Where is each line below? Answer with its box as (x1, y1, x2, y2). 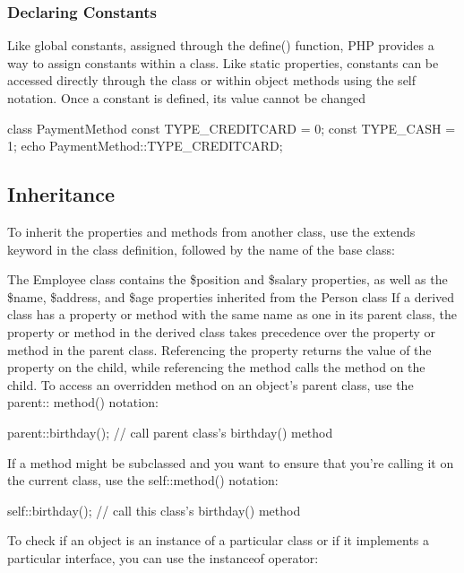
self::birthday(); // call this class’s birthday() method (7, 500, 301, 519)
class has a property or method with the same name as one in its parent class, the (7, 305, 457, 324)
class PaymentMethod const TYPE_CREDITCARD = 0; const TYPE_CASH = (7, 118, 456, 137)
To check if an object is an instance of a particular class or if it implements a (7, 531, 430, 550)
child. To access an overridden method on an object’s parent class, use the (7, 375, 414, 394)
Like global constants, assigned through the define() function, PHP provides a (7, 36, 434, 55)
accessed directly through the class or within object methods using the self (7, 71, 417, 90)
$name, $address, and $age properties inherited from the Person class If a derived (7, 287, 455, 306)
